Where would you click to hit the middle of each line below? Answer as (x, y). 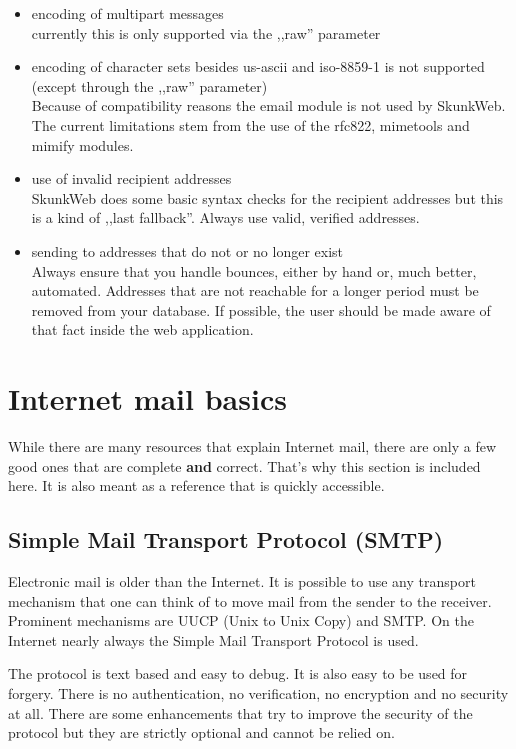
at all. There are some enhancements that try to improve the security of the (240, 712)
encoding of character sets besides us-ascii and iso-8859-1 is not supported (258, 66)
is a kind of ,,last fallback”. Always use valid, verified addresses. (225, 217)
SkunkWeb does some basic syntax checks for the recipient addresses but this (267, 197)
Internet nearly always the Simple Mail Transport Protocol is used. (213, 639)
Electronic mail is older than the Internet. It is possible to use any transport (242, 581)
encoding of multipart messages (127, 13)
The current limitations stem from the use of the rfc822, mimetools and (250, 124)
